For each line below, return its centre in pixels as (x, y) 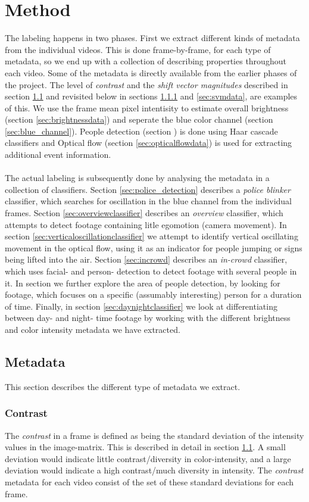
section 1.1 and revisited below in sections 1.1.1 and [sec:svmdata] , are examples (151, 96)
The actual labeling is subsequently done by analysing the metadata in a (137, 178)
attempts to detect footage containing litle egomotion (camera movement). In (146, 224)
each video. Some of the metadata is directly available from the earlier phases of (151, 72)
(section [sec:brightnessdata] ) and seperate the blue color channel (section (139, 119)
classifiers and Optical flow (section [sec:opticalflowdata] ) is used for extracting (149, 143)
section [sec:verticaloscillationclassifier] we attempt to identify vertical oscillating (152, 236)
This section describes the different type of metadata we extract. (123, 386)
